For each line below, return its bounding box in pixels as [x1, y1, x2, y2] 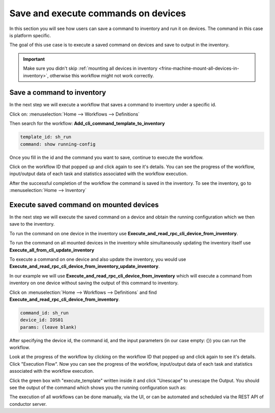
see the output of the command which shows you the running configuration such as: [9, 384, 187, 391]
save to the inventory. [9, 221, 55, 227]
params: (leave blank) [20, 324, 77, 330]
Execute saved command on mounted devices [9, 200, 159, 209]
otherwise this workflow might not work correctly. [49, 72, 154, 78]
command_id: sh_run [20, 310, 69, 316]
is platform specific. [9, 32, 51, 38]
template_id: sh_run [20, 134, 71, 140]
